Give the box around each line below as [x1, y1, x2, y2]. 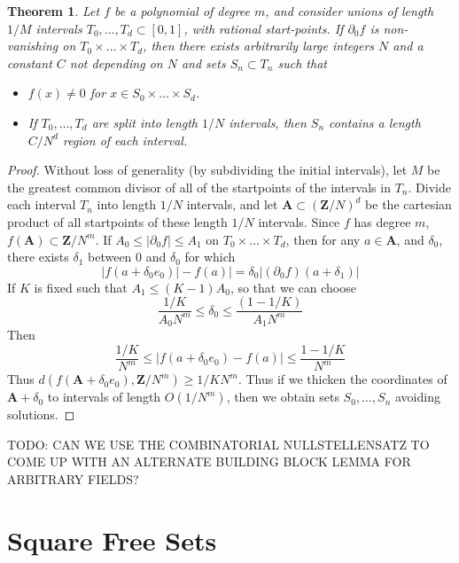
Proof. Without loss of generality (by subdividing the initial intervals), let [7, 160, 408, 179]
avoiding [394, 387, 440, 406]
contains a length [329, 113, 421, 131]
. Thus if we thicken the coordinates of [237, 370, 447, 388]
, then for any [285, 230, 361, 248]
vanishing [7, 36, 58, 55]
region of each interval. [62, 130, 188, 149]
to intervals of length [47, 387, 161, 406]
